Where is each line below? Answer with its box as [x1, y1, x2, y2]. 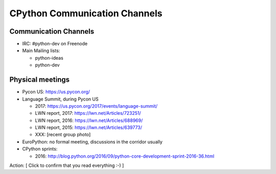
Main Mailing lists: [22, 47, 60, 54]
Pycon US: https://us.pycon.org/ [22, 89, 90, 95]
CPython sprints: [22, 146, 58, 152]
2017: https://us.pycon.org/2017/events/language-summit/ [35, 103, 158, 109]
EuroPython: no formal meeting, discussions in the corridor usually [22, 138, 163, 145]
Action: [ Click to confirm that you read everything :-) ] [9, 162, 124, 168]
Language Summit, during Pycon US [22, 96, 99, 102]
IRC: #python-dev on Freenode [22, 41, 88, 47]
